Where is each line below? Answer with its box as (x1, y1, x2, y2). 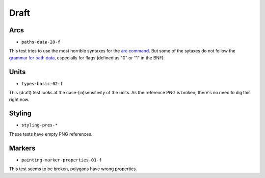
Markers (9, 144, 36, 152)
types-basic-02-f (21, 81, 63, 86)
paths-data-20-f (21, 39, 61, 45)
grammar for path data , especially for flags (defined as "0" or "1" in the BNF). (9, 54, 165, 61)
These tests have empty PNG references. (9, 131, 93, 137)
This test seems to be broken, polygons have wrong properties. (9, 166, 137, 172)
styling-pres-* (21, 123, 58, 128)
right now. (9, 96, 29, 102)
